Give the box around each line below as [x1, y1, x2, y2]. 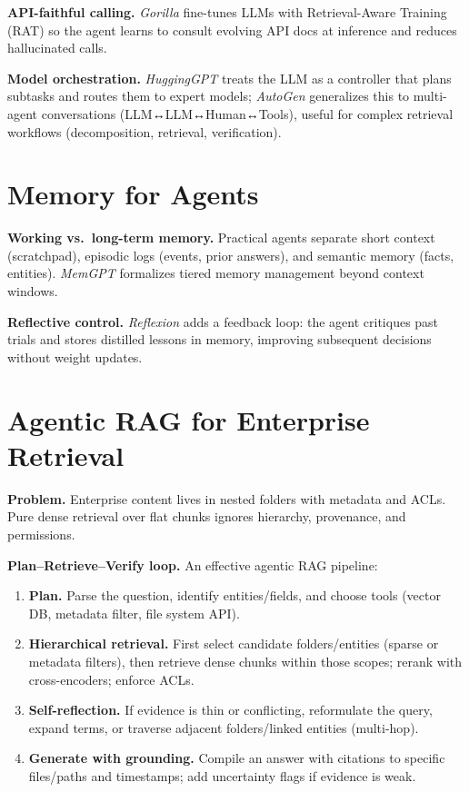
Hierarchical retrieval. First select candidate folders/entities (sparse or [28, 634, 439, 653]
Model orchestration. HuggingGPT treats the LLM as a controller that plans [7, 68, 452, 87]
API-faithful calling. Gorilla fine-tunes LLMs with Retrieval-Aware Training [7, 3, 447, 21]
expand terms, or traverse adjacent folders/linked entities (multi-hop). [28, 718, 419, 737]
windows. [7, 282, 58, 301]
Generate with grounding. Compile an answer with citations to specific [28, 748, 445, 767]
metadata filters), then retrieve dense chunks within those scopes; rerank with [28, 651, 463, 670]
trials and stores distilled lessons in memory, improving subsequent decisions [7, 330, 432, 349]
